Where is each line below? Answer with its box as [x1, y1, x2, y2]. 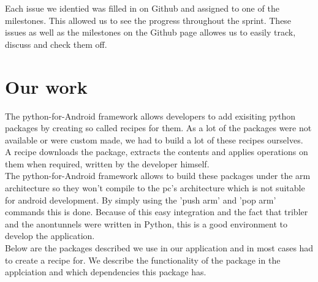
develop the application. [5, 229, 95, 242]
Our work [5, 74, 88, 99]
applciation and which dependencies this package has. [5, 265, 206, 278]
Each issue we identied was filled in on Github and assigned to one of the [5, 2, 279, 14]
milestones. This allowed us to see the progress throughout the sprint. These [5, 13, 292, 26]
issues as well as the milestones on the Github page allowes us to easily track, [5, 26, 296, 39]
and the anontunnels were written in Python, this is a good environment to [5, 217, 288, 230]
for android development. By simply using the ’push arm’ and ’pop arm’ [5, 193, 276, 206]
